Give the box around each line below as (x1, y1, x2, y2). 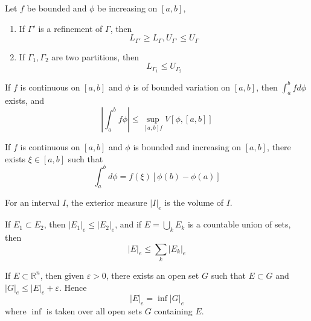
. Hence (59, 281, 87, 293)
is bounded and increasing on (133, 140, 242, 153)
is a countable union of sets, (187, 218, 291, 230)
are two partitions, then (51, 50, 139, 63)
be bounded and (27, 2, 87, 14)
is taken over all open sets (46, 305, 142, 317)
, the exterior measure (66, 196, 147, 209)
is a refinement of (38, 22, 103, 34)
